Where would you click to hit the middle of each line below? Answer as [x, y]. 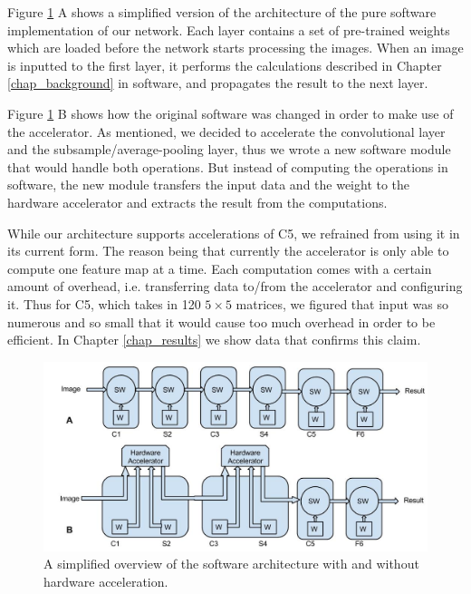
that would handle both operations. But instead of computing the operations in [228, 166]
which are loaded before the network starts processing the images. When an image [235, 48]
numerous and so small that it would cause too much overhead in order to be [221, 321]
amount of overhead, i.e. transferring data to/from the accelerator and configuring [235, 286]
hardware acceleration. [106, 581]
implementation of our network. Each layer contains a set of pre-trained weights [229, 29]
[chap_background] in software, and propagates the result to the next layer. [218, 83]
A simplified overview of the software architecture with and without [231, 564]
